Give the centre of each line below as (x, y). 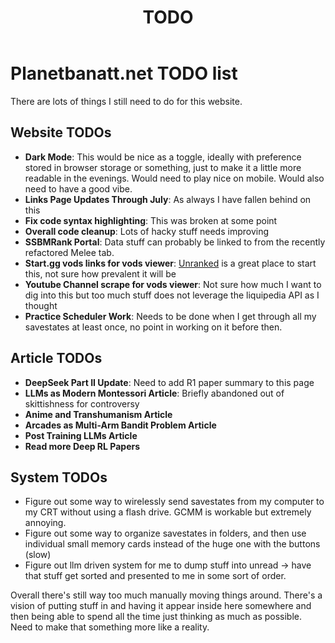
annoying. (45, 523)
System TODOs (59, 477)
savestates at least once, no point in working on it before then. (153, 327)
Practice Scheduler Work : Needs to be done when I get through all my (170, 316)
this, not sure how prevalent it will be (100, 273)
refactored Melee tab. (69, 252)
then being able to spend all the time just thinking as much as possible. (156, 617)
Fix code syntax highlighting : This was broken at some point (151, 220)
